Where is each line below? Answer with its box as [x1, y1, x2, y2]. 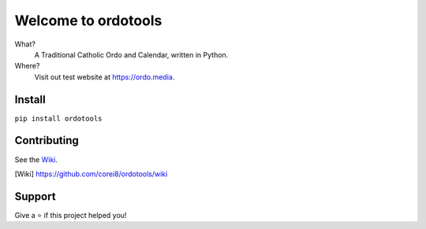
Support [14, 190, 56, 203]
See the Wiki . [14, 154, 58, 164]
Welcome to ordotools [14, 12, 163, 29]
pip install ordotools [14, 114, 103, 123]
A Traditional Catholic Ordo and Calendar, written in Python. [34, 50, 229, 59]
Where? [14, 61, 40, 71]
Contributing [14, 134, 79, 147]
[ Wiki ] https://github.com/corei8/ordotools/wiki [14, 169, 168, 179]
